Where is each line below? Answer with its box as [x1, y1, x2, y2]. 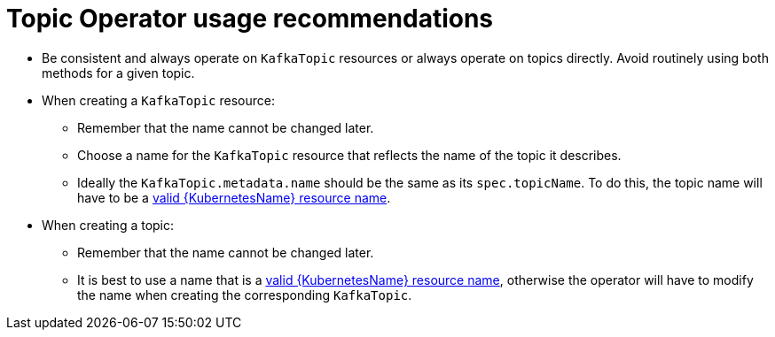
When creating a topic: [42, 217, 175, 233]
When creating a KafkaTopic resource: [42, 92, 275, 108]
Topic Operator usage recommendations [6, 4, 494, 34]
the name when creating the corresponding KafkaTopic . [77, 287, 412, 303]
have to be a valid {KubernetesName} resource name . [77, 189, 391, 205]
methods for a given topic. [42, 65, 195, 80]
